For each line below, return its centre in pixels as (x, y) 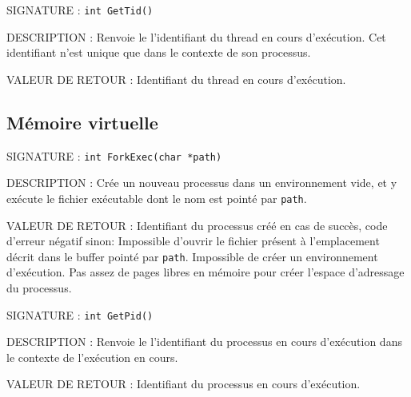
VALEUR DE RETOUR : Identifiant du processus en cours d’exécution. (184, 384)
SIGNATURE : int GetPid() (80, 314)
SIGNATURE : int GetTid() (80, 10)
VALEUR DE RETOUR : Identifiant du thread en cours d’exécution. (176, 79)
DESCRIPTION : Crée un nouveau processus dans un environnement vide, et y (202, 183)
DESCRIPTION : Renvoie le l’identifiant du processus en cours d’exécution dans (204, 341)
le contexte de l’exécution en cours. (92, 357)
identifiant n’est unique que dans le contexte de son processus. (159, 52)
